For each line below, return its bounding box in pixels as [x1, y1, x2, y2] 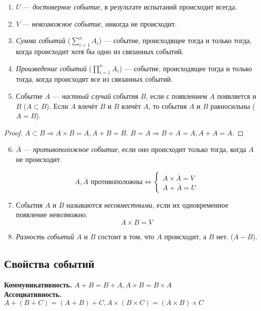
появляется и [217, 90, 256, 101]
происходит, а [164, 231, 207, 241]
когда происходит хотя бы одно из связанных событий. [16, 46, 184, 56]
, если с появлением [146, 90, 207, 101]
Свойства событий [4, 255, 95, 271]
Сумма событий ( [16, 35, 71, 46]
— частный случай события [52, 90, 138, 101]
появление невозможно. [16, 209, 88, 220]
